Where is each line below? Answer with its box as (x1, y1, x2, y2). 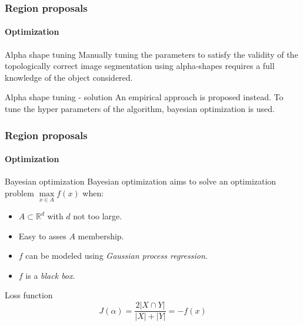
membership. (78, 229, 124, 242)
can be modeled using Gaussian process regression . (25, 249, 208, 262)
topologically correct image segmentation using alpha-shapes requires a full (5, 60, 275, 72)
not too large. (73, 210, 122, 222)
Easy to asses (18, 229, 66, 242)
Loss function (5, 289, 53, 301)
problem (5, 186, 34, 199)
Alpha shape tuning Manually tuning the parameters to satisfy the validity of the (5, 48, 298, 60)
